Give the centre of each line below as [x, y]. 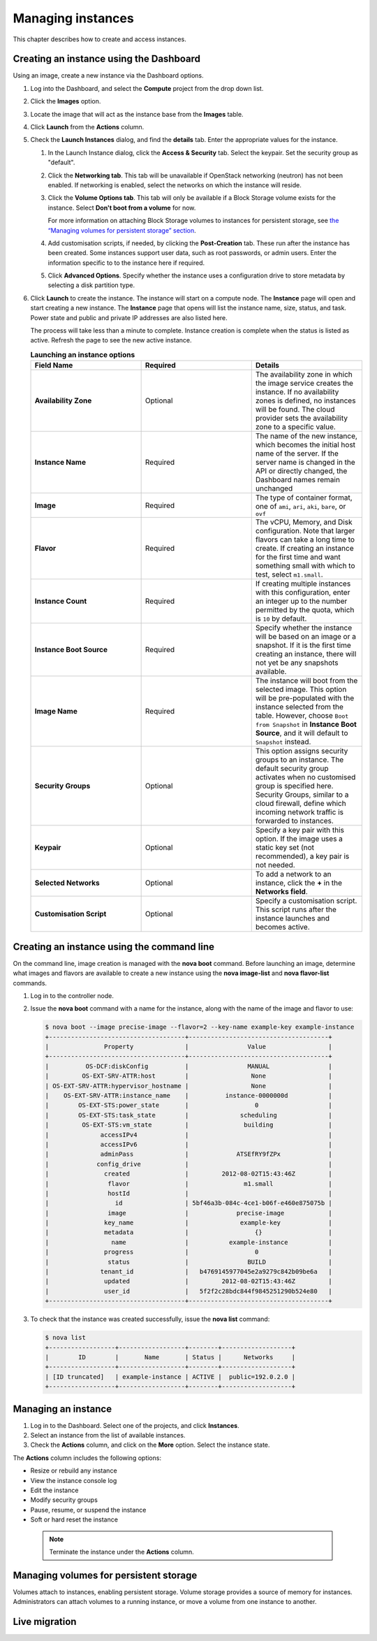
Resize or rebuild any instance [74, 1470]
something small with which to [305, 566]
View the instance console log [74, 1480]
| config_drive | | [189, 1164]
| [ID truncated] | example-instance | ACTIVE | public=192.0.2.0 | [170, 1376]
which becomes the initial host [305, 445]
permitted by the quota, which [305, 610]
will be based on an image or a [305, 637]
